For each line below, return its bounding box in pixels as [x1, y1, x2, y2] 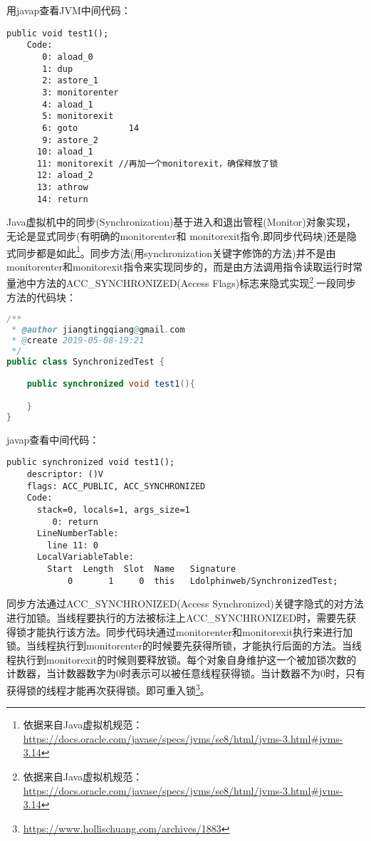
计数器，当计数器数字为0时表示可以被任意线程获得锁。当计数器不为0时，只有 [6, 666, 365, 681]
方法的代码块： [6, 289, 76, 304]
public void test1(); [6, 28, 109, 38]
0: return [52, 516, 98, 527]
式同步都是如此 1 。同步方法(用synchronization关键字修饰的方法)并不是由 [6, 243, 336, 260]
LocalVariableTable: [36, 552, 134, 563]
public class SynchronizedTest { [6, 356, 164, 367]
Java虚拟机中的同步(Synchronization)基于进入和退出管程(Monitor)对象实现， [6, 214, 356, 229]
